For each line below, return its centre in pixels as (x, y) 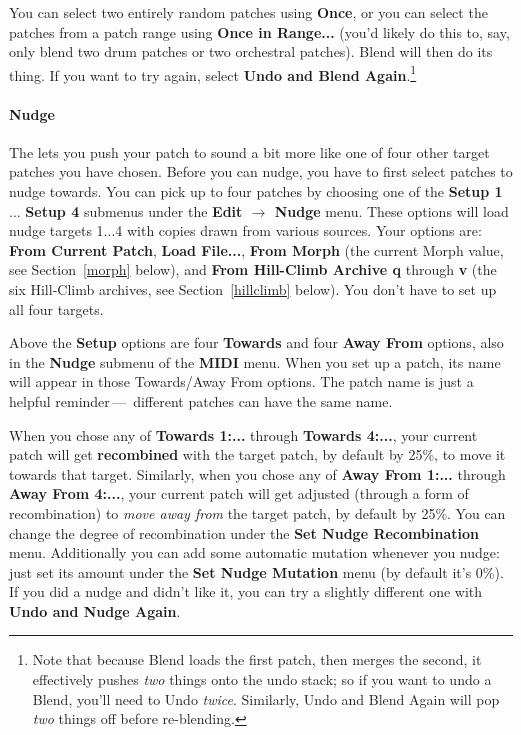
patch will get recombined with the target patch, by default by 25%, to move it (257, 454)
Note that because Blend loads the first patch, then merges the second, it (257, 659)
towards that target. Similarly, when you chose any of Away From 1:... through (257, 473)
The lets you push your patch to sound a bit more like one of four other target (249, 151)
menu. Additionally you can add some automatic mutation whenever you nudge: (254, 552)
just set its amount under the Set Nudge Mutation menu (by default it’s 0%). (256, 571)
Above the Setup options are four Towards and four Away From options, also (256, 342)
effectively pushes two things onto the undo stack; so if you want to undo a (262, 679)
